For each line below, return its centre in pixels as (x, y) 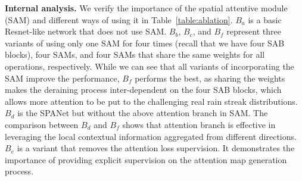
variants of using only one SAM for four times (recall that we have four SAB (145, 43)
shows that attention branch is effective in (199, 124)
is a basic (265, 19)
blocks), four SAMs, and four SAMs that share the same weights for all (135, 54)
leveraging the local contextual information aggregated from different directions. (151, 136)
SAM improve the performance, (62, 78)
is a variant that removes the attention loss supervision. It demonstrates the (156, 148)
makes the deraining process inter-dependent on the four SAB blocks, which (143, 90)
